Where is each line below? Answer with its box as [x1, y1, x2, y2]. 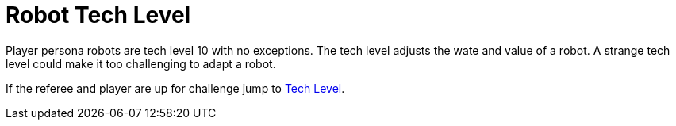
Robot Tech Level [6, 2, 191, 29]
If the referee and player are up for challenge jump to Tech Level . [6, 81, 345, 95]
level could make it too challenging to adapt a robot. [6, 56, 276, 71]
